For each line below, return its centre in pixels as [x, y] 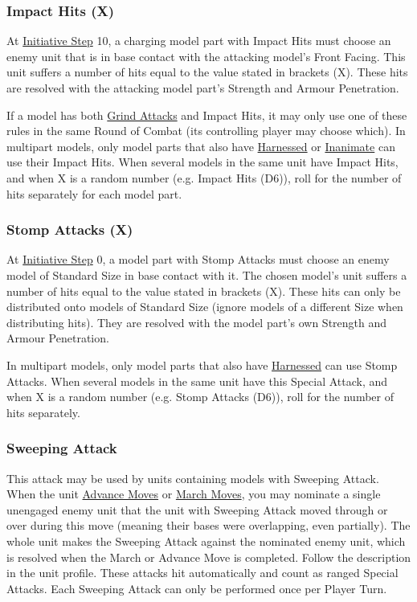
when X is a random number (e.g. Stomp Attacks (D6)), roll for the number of [200, 397]
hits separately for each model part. [94, 193]
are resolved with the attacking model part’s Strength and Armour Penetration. [203, 88]
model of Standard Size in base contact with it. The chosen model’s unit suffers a [207, 274]
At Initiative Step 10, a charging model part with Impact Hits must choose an [199, 41]
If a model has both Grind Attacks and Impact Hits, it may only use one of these [207, 115]
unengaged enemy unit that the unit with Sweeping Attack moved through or [197, 509]
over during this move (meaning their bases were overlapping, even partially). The [208, 525]
